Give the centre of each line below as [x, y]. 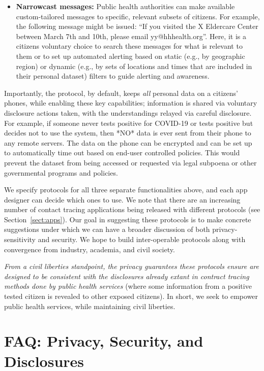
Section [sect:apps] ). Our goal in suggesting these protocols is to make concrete [128, 219]
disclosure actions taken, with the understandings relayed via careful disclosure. [128, 112]
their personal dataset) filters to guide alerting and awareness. [113, 76]
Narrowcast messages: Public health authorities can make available [125, 6]
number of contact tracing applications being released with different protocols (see [132, 209]
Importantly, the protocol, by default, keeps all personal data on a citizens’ [121, 93]
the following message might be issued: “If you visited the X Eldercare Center [137, 26]
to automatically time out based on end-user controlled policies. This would [122, 153]
